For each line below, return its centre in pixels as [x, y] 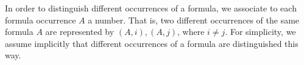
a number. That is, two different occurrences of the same [194, 20]
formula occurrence [41, 20]
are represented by [80, 32]
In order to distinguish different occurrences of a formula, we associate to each [151, 8]
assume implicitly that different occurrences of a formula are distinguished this [152, 43]
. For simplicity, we [260, 32]
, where [191, 32]
